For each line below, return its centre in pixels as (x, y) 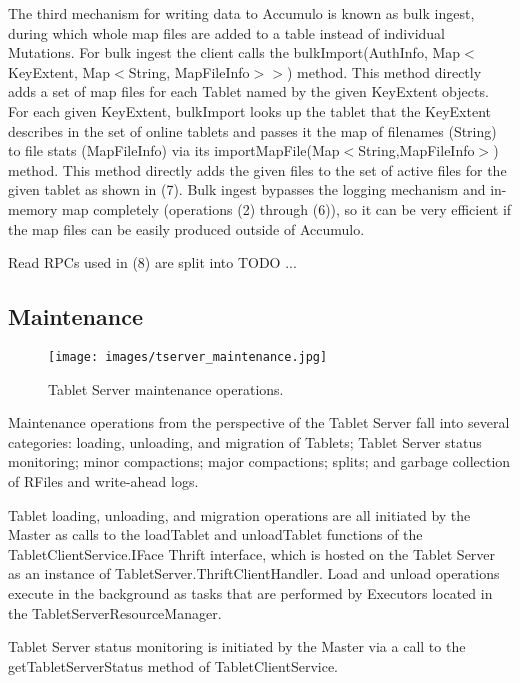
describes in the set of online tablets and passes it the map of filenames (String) (252, 130)
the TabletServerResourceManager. (115, 612)
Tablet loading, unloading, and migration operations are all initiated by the (239, 514)
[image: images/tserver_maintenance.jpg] (188, 356)
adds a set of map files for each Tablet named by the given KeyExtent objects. (248, 91)
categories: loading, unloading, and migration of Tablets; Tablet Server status (245, 441)
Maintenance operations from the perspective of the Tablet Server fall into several (259, 422)
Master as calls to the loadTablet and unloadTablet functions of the (215, 534)
